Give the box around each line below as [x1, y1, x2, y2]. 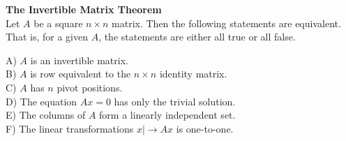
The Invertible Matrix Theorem [6, 2, 162, 16]
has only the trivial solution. [114, 94, 236, 108]
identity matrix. [159, 66, 227, 81]
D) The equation [6, 94, 77, 108]
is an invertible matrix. [30, 52, 128, 67]
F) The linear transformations [6, 121, 134, 135]
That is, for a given [6, 29, 88, 44]
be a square [33, 15, 83, 30]
